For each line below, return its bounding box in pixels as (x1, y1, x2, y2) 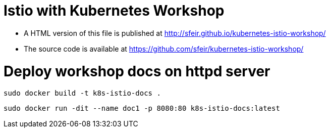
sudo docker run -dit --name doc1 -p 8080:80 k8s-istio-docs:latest (4, 104, 280, 113)
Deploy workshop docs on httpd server (4, 62, 270, 80)
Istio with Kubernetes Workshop (4, 2, 225, 19)
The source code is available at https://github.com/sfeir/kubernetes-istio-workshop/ (24, 44, 304, 53)
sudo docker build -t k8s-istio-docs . (4, 89, 161, 98)
